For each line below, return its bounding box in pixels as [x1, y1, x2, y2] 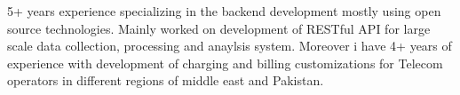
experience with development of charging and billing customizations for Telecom [7, 53, 443, 72]
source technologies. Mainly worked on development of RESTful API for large [7, 19, 431, 37]
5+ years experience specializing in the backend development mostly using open [7, 2, 441, 20]
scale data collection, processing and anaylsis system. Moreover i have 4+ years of [7, 36, 452, 55]
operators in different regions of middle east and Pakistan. [7, 71, 324, 90]
